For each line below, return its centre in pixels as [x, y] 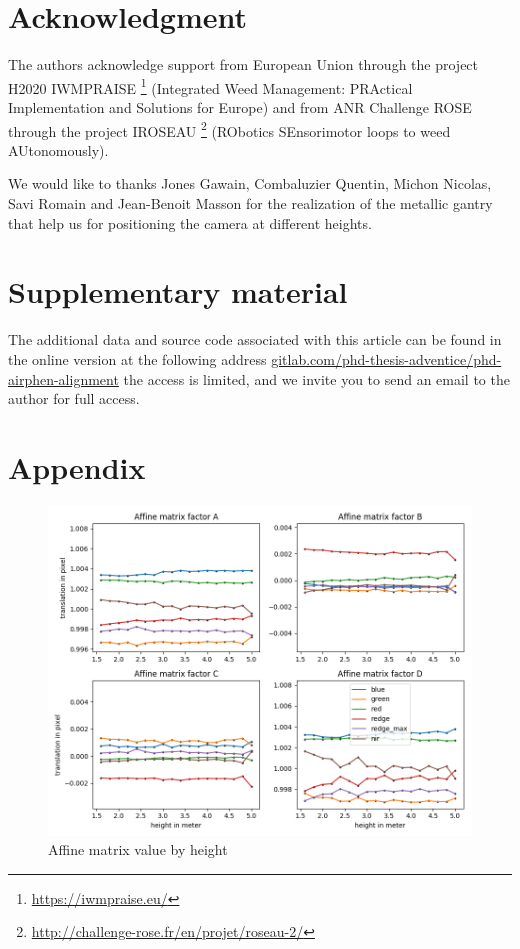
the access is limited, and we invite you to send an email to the [316, 378]
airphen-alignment [63, 378]
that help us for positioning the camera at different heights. [190, 222]
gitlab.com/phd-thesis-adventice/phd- [386, 358]
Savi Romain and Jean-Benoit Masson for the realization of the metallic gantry [250, 203]
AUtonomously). [58, 149]
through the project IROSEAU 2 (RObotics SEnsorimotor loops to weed [229, 129]
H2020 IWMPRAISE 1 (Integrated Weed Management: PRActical [210, 86]
